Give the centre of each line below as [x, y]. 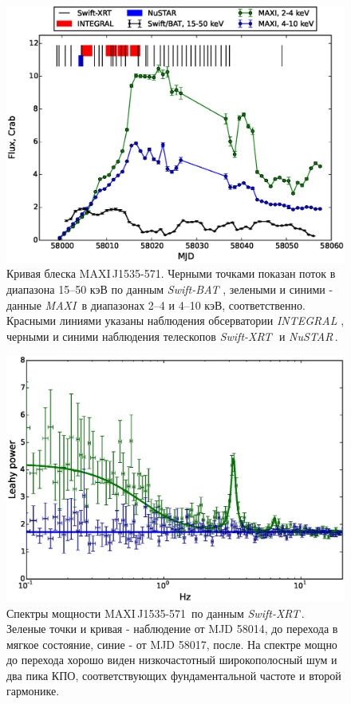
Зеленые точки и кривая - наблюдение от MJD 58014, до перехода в [172, 629]
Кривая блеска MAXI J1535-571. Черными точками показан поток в [171, 273]
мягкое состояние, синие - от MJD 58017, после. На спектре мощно [172, 644]
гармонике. [33, 691]
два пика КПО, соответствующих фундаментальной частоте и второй [174, 675]
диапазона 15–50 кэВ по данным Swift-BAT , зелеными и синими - [170, 289]
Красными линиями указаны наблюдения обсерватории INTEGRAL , [175, 320]
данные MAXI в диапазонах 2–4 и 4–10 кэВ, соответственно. [156, 305]
